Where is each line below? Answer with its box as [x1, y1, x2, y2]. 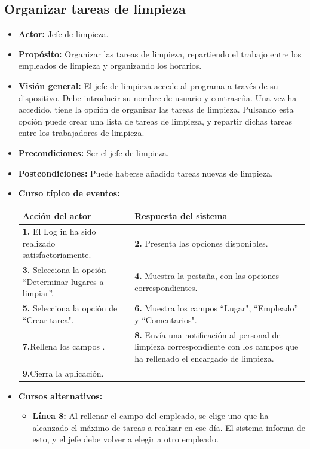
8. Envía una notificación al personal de [134, 328, 281, 341]
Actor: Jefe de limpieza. [18, 28, 109, 40]
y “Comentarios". [134, 313, 197, 326]
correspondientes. [134, 281, 198, 293]
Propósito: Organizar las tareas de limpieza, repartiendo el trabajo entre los [18, 47, 302, 60]
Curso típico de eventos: [18, 187, 120, 199]
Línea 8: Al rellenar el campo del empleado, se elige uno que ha [32, 409, 269, 422]
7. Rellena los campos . [22, 340, 105, 353]
